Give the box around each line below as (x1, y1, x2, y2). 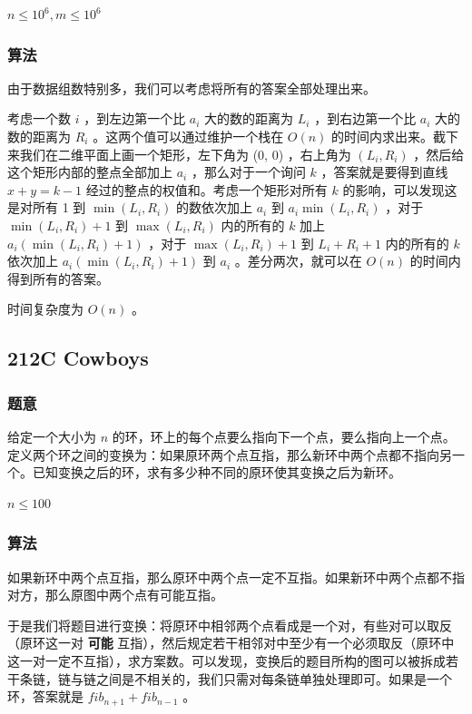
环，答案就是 (7, 687, 84, 706)
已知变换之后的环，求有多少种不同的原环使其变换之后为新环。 (32, 463, 401, 482)
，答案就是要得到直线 (320, 162, 448, 181)
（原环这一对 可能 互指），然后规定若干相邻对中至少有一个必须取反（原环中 (7, 633, 455, 652)
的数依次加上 (175, 198, 252, 217)
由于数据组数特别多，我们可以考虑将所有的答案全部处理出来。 (7, 78, 376, 97)
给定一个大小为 (7, 426, 96, 445)
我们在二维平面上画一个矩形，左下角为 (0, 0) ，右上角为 (19, 144, 351, 163)
